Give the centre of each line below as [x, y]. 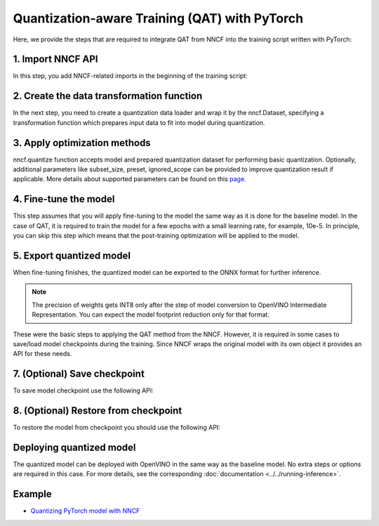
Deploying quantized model [74, 447]
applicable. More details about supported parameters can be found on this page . [129, 179]
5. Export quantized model [72, 255]
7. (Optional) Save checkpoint [79, 374]
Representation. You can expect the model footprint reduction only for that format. [151, 315]
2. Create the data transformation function [108, 96]
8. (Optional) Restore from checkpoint [98, 411]
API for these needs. [42, 354]
